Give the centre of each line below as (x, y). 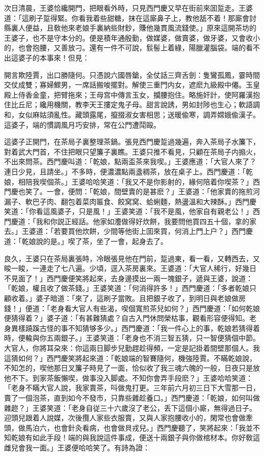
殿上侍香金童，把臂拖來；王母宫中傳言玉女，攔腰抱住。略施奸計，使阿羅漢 (128, 94)
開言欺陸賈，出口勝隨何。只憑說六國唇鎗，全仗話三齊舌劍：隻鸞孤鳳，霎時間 (132, 74)
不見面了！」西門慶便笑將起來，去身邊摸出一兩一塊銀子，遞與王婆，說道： (128, 278)
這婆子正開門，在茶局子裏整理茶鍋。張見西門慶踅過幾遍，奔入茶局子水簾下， (132, 142)
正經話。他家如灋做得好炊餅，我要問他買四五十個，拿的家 (160, 221)
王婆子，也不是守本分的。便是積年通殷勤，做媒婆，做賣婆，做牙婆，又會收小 (132, 37)
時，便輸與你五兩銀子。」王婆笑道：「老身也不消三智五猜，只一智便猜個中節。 (132, 338)
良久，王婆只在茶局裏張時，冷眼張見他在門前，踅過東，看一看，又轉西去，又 (132, 258)
